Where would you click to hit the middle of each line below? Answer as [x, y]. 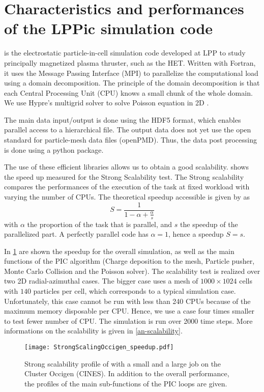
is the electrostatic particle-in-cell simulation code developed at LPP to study [125, 53]
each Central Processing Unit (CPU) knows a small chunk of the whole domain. [128, 92]
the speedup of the [209, 224]
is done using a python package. [54, 149]
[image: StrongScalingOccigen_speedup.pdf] [99, 347]
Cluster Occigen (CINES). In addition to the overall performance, [127, 373]
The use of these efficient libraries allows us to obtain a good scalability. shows [126, 167]
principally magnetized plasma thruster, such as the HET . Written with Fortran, [130, 62]
